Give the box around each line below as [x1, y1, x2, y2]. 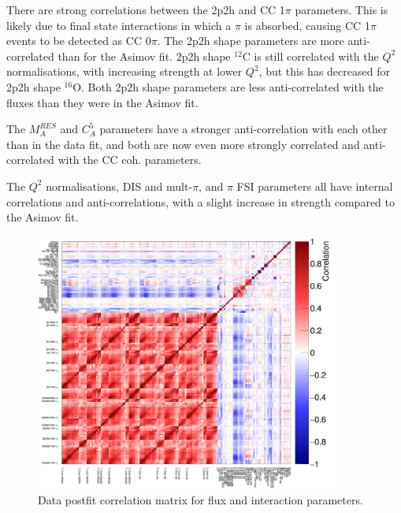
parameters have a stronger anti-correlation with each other [99, 121, 388, 137]
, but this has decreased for [258, 63, 390, 80]
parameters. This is [295, 2, 388, 17]
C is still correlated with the [242, 47, 379, 64]
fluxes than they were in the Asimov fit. [6, 94, 199, 110]
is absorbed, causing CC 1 [244, 17, 370, 33]
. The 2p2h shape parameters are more [157, 32, 344, 49]
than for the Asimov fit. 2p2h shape [58, 47, 231, 64]
